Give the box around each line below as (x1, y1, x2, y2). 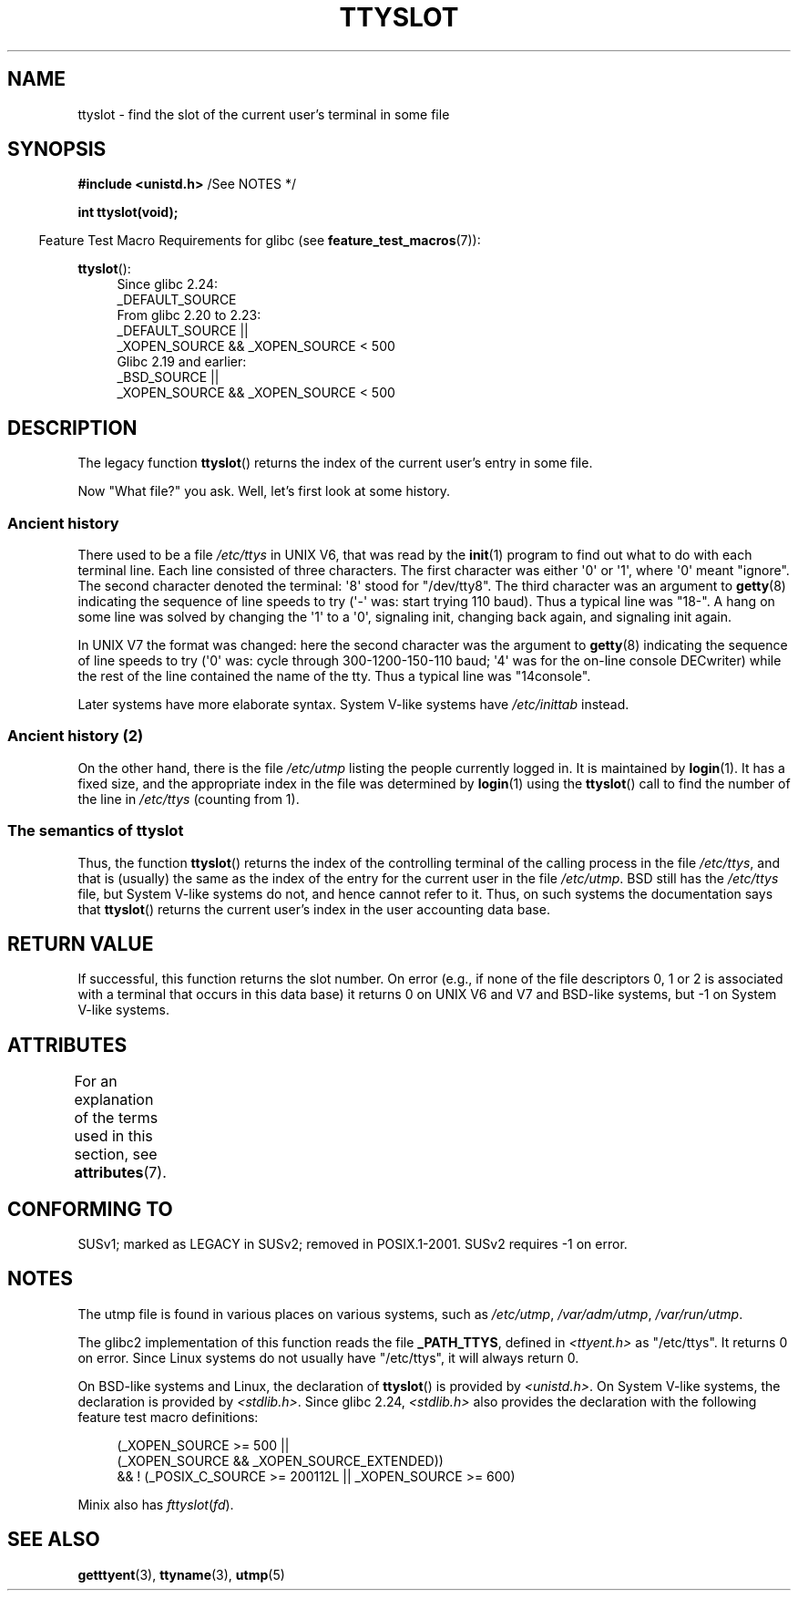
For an (74, 1072, 118, 1091)
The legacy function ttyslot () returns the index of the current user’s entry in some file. (77, 455, 593, 471)
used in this (74, 1127, 153, 1146)
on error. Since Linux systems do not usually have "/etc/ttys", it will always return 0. (77, 1349, 579, 1366)
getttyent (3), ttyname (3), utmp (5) (77, 1566, 285, 1583)
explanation (74, 1090, 154, 1109)
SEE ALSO (7, 1528, 100, 1552)
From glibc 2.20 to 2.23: (117, 307, 261, 324)
